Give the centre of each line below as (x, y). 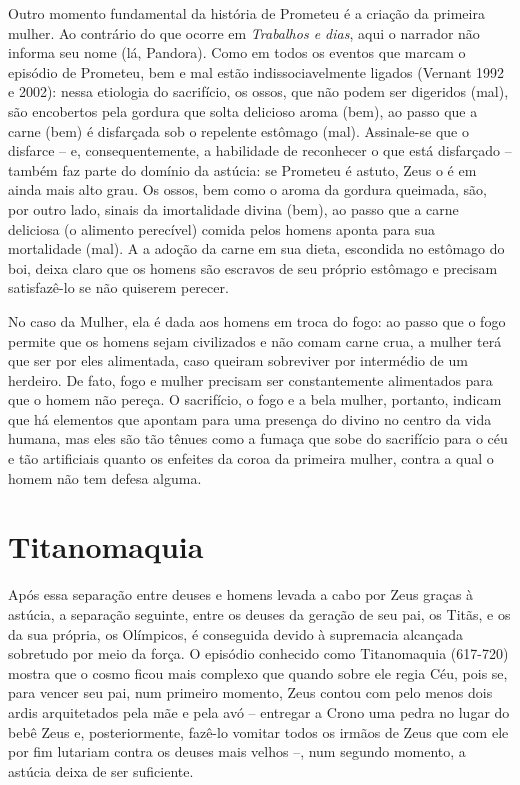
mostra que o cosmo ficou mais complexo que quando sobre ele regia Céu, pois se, (258, 672)
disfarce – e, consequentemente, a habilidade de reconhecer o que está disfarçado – (260, 150)
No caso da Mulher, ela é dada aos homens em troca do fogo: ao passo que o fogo (257, 320)
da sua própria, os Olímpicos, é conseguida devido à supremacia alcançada (236, 633)
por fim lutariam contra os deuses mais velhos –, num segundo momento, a (237, 751)
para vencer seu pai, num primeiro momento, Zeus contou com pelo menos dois (250, 692)
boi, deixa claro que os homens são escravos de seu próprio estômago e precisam (253, 267)
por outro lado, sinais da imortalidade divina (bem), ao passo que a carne (233, 208)
